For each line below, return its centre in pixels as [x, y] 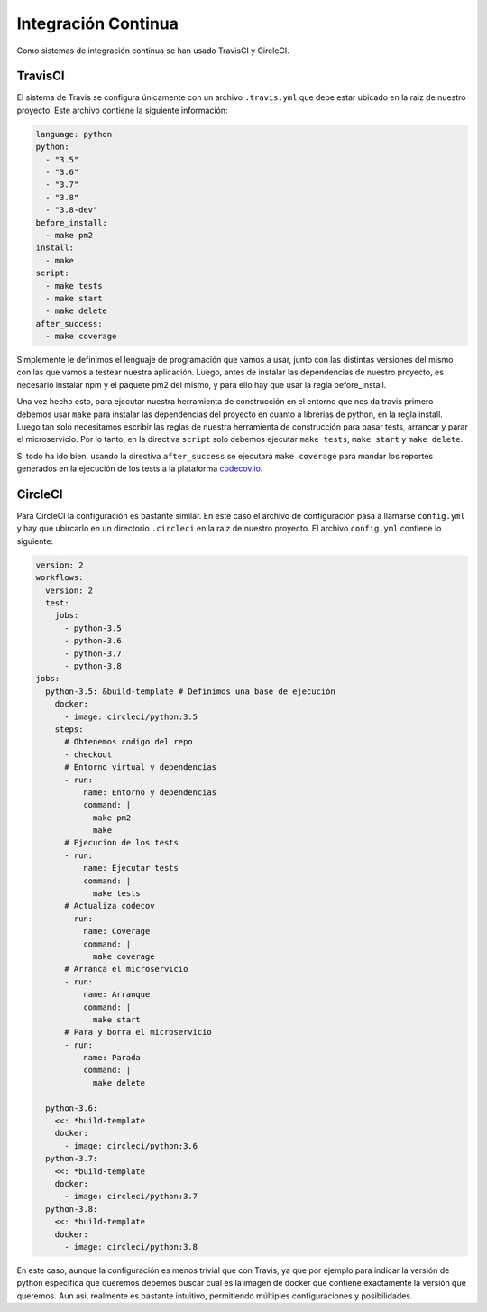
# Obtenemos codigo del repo [129, 742]
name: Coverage [116, 931]
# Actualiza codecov [110, 906]
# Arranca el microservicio [126, 969]
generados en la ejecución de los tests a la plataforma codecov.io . [140, 468]
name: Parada [112, 1058]
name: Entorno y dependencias [149, 792]
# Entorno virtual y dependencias [140, 767]
